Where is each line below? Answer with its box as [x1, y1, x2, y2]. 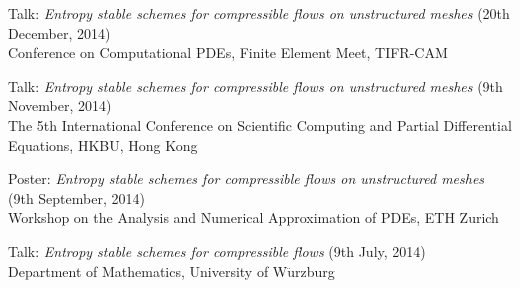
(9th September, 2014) [8, 187, 145, 208]
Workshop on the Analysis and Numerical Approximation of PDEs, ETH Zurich [8, 207, 499, 228]
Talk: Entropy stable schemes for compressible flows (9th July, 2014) [8, 240, 426, 261]
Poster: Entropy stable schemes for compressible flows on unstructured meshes [8, 168, 485, 189]
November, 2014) [8, 95, 112, 116]
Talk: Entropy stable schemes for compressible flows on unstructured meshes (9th [8, 75, 503, 96]
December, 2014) [8, 22, 111, 43]
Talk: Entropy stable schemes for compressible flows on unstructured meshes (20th [8, 3, 510, 23]
